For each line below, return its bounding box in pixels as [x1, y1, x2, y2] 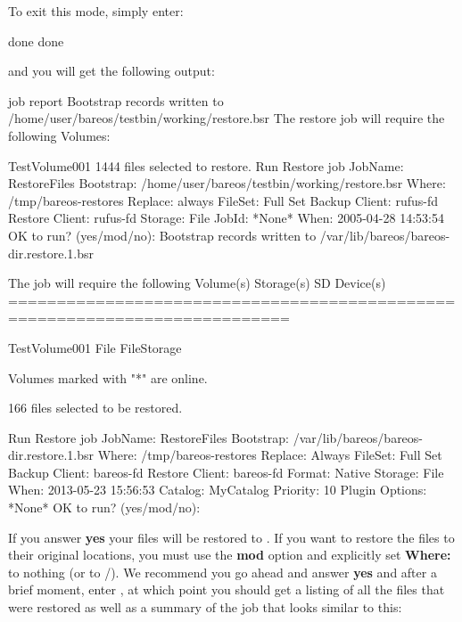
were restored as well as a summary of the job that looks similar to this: [8, 598, 402, 617]
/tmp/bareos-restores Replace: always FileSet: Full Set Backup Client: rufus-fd [8, 191, 438, 209]
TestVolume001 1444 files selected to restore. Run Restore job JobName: [8, 156, 404, 175]
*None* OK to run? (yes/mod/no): [8, 498, 201, 517]
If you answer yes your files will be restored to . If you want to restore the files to [8, 528, 455, 546]
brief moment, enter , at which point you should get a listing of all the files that [8, 580, 445, 599]
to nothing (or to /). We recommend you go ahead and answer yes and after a [8, 562, 437, 581]
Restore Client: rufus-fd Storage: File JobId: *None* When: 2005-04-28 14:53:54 [8, 209, 444, 227]
